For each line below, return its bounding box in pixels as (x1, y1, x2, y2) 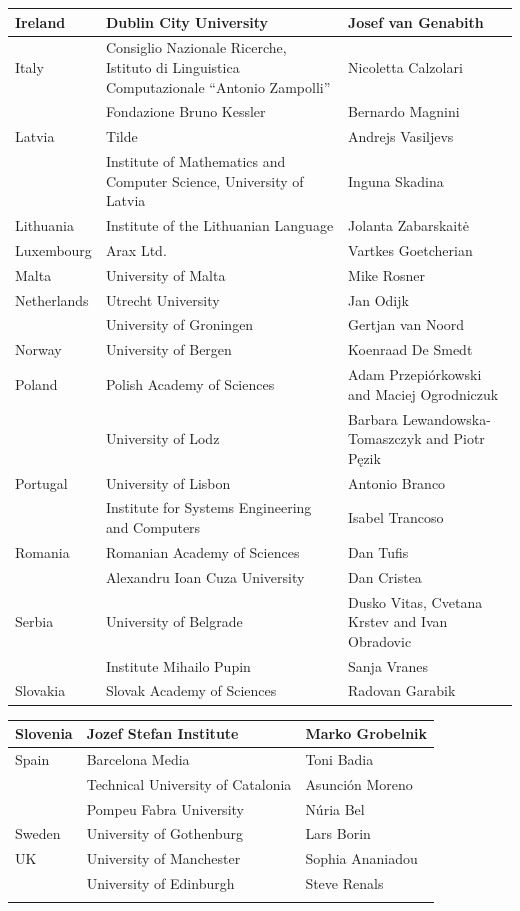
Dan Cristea (348, 566, 422, 587)
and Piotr (426, 428, 485, 449)
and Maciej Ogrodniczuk (348, 383, 499, 404)
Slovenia (15, 723, 73, 744)
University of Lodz (105, 428, 220, 449)
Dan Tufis (348, 541, 409, 562)
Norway (15, 339, 62, 360)
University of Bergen (105, 339, 232, 360)
